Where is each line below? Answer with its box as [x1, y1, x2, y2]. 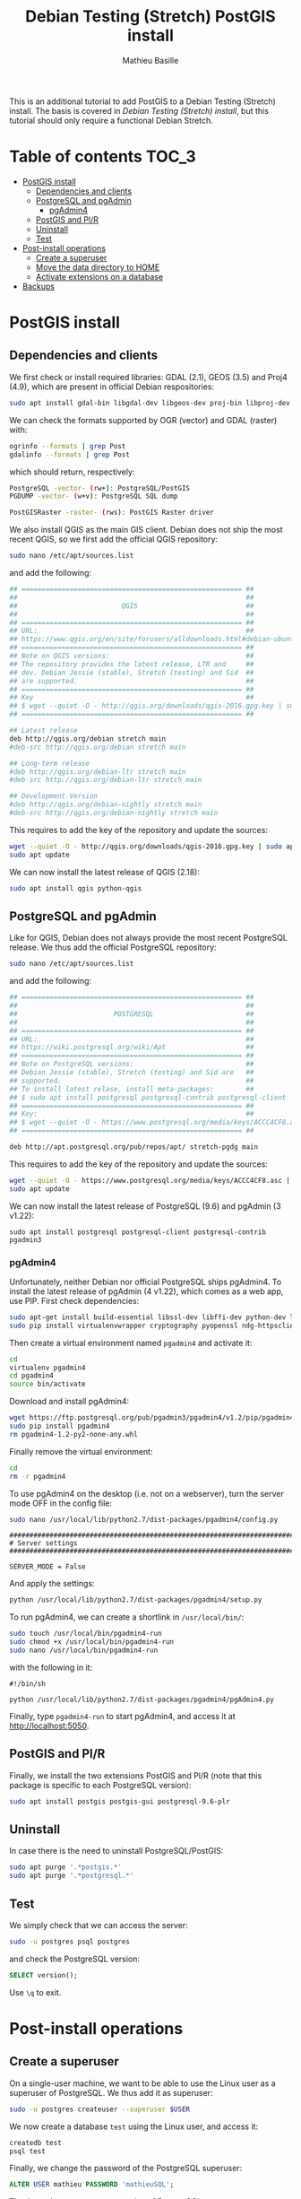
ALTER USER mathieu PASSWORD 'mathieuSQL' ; [9, 2180, 175, 2189]
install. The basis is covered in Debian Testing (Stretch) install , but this [9, 105, 269, 116]
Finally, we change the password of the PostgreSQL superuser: [9, 2163, 243, 2174]
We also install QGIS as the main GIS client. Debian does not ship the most [9, 525, 284, 535]
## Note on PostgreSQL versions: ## [9, 1060, 254, 1069]
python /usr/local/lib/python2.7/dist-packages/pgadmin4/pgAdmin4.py [9, 1695, 275, 1704]
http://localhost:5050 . [9, 1720, 90, 1731]
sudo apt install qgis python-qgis [9, 883, 142, 893]
